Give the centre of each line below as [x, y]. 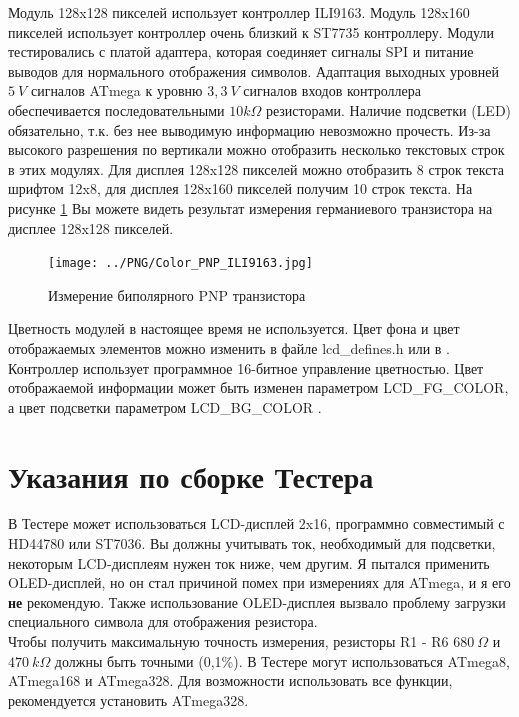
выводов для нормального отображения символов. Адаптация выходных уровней [253, 70]
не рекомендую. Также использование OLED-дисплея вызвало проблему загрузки [257, 601]
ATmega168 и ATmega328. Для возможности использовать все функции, [230, 680]
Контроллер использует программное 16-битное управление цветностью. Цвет [246, 367]
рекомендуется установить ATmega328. [128, 699]
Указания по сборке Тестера [191, 475]
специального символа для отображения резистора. [163, 621]
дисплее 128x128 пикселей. [91, 227]
